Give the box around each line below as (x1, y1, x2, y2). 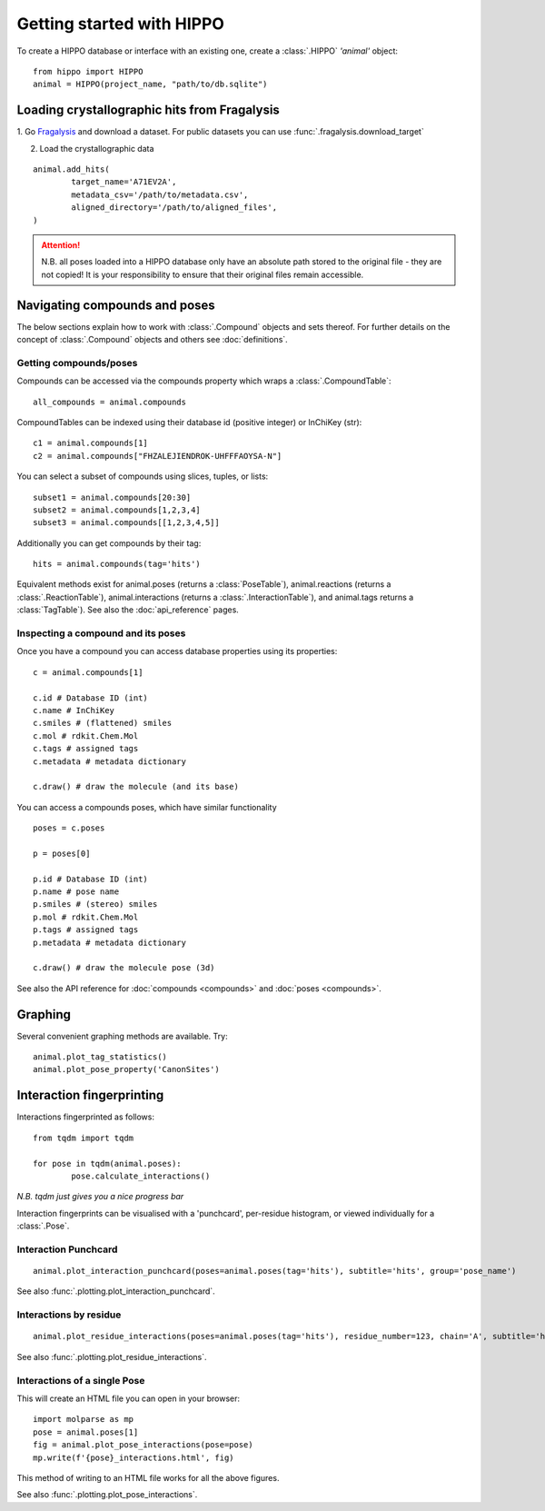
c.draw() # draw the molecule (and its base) (33, 781, 240, 792)
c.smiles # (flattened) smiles (33, 718, 173, 729)
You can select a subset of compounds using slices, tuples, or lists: (16, 471, 269, 482)
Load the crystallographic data (39, 143, 154, 154)
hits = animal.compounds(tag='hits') (33, 559, 202, 570)
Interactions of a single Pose (16, 1374, 145, 1387)
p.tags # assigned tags (33, 925, 139, 935)
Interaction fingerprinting (16, 1088, 164, 1103)
